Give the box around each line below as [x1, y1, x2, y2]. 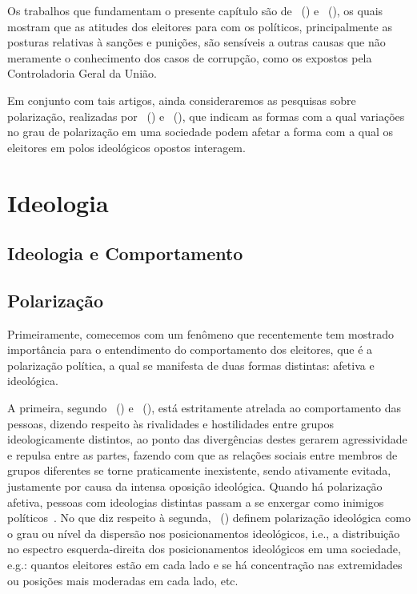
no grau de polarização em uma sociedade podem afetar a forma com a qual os [7, 123, 394, 140]
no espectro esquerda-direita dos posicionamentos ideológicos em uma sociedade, [7, 540, 401, 557]
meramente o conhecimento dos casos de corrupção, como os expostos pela [7, 49, 372, 66]
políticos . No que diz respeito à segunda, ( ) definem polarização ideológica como [7, 509, 411, 526]
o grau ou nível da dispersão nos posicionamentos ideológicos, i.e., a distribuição [7, 524, 400, 541]
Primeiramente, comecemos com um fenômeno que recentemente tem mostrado [7, 325, 394, 342]
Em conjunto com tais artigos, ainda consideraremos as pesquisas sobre [7, 91, 356, 108]
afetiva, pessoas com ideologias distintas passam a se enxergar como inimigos [7, 493, 384, 510]
